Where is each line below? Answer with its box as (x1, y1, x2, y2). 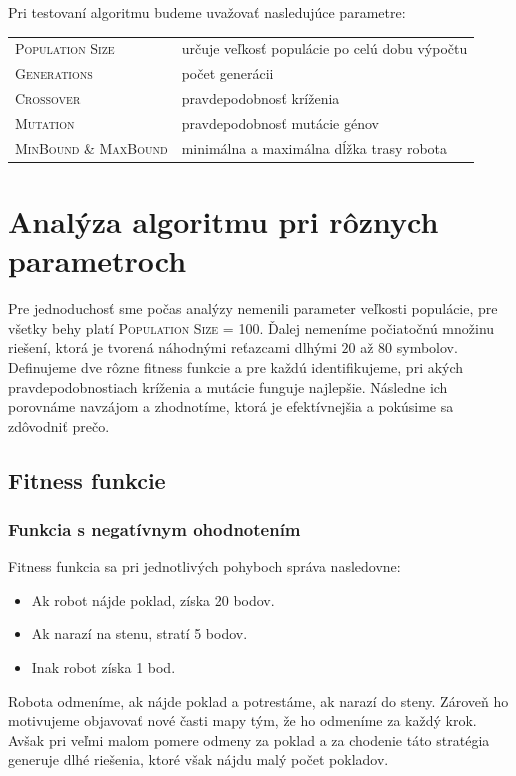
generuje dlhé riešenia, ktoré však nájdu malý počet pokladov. (8, 749, 389, 770)
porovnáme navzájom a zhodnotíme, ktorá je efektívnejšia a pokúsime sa (8, 396, 454, 417)
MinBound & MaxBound (15, 137, 168, 158)
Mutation (15, 112, 75, 133)
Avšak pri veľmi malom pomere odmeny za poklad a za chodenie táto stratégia (8, 729, 490, 750)
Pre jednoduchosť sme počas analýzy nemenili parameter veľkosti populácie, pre (8, 298, 498, 319)
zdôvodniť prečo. (8, 415, 110, 436)
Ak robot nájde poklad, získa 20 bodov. (31, 589, 275, 610)
